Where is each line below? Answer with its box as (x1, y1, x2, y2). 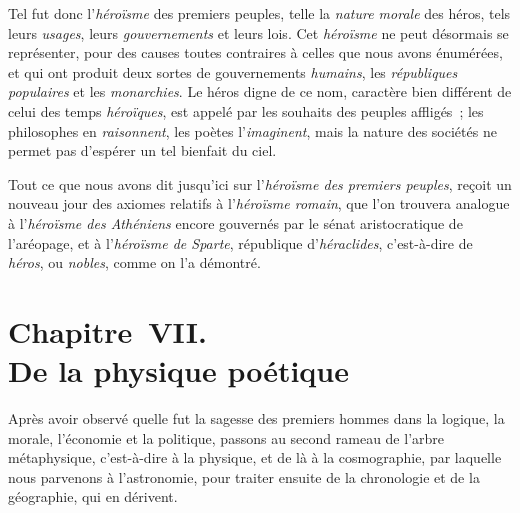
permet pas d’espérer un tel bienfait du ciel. (8, 140, 277, 161)
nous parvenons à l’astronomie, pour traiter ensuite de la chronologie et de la (8, 466, 480, 487)
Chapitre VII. (8, 310, 207, 351)
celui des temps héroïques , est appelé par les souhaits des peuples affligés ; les (8, 100, 484, 121)
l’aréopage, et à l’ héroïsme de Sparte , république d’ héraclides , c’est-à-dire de (8, 232, 473, 253)
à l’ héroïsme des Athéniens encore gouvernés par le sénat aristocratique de (8, 212, 463, 233)
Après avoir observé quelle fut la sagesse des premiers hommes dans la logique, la (8, 408, 505, 429)
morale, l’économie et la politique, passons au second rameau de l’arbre (8, 427, 445, 448)
